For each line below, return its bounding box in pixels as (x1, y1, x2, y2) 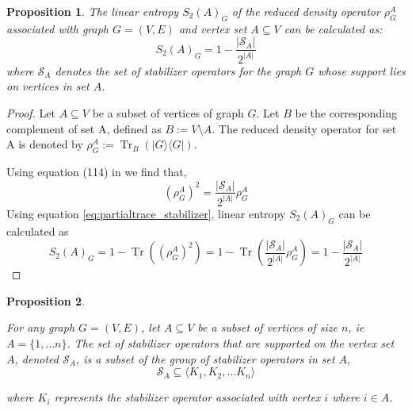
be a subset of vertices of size (197, 319, 338, 336)
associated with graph (6, 20, 109, 36)
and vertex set (178, 20, 247, 36)
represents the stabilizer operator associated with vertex (54, 389, 321, 405)
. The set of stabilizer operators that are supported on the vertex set (67, 335, 395, 351)
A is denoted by (6, 136, 83, 152)
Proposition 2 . (6, 292, 85, 309)
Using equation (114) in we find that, (6, 163, 187, 179)
